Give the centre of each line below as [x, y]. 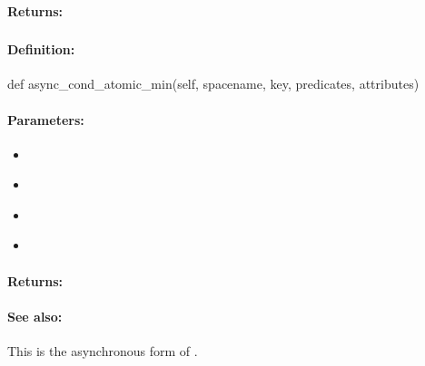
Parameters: [46, 119]
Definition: [41, 49]
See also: [35, 316]
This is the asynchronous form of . [103, 351]
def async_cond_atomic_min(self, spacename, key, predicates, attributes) [213, 84]
